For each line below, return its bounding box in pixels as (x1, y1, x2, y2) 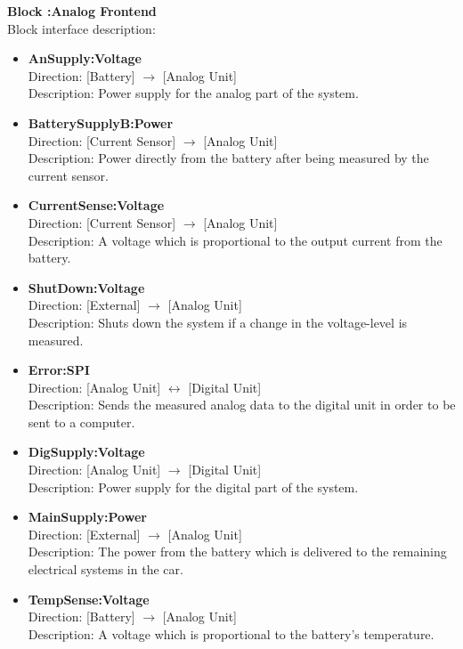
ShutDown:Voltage (28, 278, 145, 296)
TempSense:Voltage (28, 589, 150, 608)
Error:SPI (28, 361, 90, 379)
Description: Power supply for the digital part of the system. (28, 477, 359, 496)
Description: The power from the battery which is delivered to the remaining (28, 542, 447, 561)
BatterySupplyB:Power (28, 113, 174, 132)
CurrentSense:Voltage (28, 196, 165, 215)
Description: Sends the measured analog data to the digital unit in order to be (28, 395, 456, 414)
